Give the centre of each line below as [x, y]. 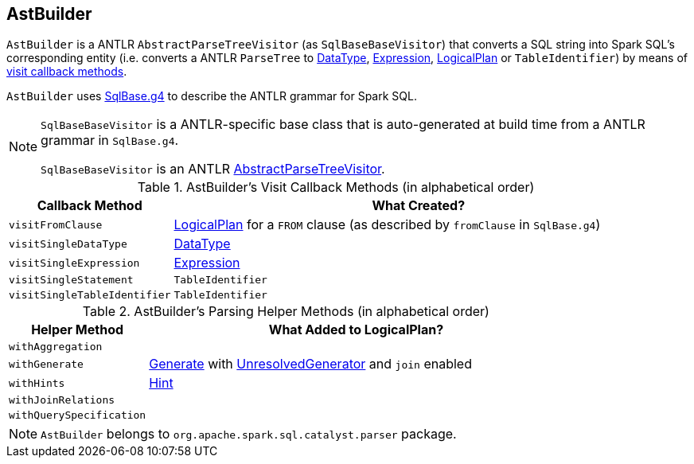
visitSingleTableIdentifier [90, 295]
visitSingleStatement [71, 280]
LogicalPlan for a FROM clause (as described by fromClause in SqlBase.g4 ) [387, 225]
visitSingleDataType [68, 244]
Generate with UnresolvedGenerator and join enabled [310, 364]
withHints [37, 383]
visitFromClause [56, 224]
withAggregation [56, 347]
